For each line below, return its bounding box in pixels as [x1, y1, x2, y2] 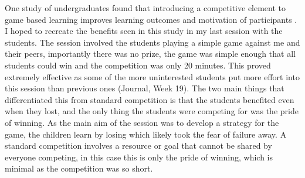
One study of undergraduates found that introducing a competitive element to [5, 2, 286, 13]
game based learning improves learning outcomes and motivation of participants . [5, 13, 297, 25]
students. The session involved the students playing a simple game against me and [5, 36, 300, 48]
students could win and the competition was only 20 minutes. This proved [5, 59, 271, 71]
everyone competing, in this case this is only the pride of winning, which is [5, 150, 273, 163]
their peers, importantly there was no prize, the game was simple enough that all [5, 47, 296, 60]
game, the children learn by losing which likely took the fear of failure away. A [5, 128, 287, 140]
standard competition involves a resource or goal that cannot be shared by [5, 139, 272, 152]
